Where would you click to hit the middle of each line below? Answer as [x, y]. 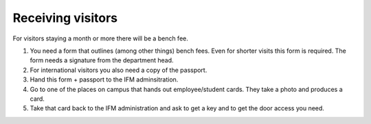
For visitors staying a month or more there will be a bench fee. [101, 38]
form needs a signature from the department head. [102, 60]
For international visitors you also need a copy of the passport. [119, 70]
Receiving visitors [65, 18]
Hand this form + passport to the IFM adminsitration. [104, 79]
